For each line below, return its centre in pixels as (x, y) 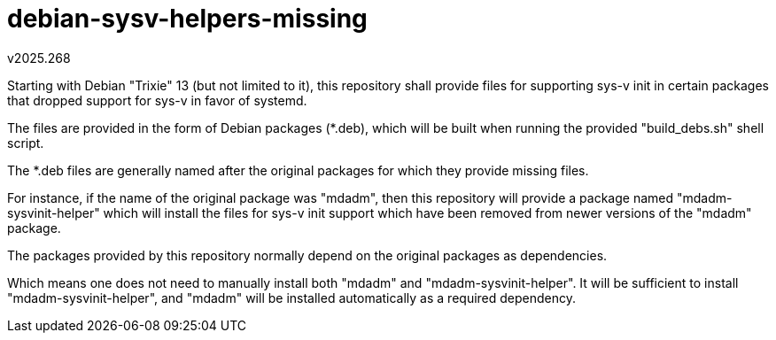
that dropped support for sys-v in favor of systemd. (157, 100)
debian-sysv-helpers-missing (187, 19)
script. (26, 143)
